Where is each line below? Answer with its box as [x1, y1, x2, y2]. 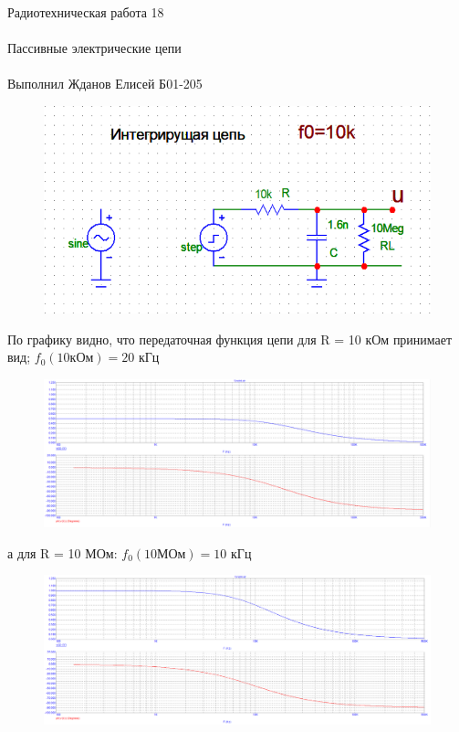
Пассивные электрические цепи [7, 38, 182, 58]
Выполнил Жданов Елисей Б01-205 [7, 74, 203, 93]
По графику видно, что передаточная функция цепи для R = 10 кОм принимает [7, 329, 453, 348]
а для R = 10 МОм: [7, 543, 118, 562]
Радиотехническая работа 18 [7, 3, 164, 21]
